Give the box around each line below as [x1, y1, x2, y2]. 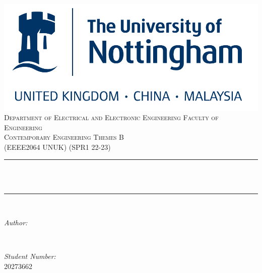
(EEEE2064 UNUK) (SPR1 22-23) [4, 141, 111, 152]
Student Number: [4, 251, 56, 261]
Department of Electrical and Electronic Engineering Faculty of [4, 112, 219, 123]
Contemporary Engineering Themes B [4, 132, 124, 142]
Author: [4, 217, 28, 228]
